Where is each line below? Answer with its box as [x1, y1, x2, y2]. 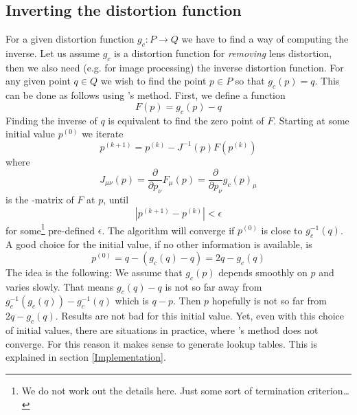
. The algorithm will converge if [102, 223, 235, 237]
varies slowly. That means [5, 279, 114, 293]
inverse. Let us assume [5, 46, 100, 60]
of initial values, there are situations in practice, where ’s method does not [5, 323, 319, 337]
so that [235, 74, 265, 88]
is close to [261, 223, 303, 237]
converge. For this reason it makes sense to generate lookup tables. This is [5, 336, 317, 350]
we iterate [82, 126, 124, 141]
